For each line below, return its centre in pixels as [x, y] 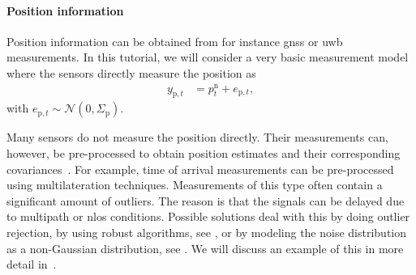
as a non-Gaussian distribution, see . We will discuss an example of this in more [205, 248]
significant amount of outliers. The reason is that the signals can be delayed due [206, 200]
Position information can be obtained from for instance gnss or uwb [175, 41]
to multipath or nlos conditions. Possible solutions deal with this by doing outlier [208, 216]
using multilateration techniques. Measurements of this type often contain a [195, 185]
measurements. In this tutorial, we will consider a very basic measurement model [208, 57]
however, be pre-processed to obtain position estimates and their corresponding [204, 153]
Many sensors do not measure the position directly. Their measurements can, [197, 137]
